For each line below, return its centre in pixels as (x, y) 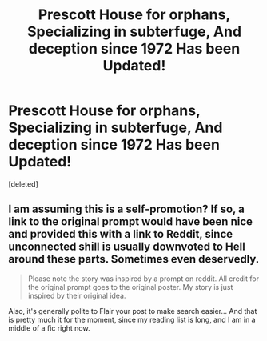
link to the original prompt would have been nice (131, 222)
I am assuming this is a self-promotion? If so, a (127, 209)
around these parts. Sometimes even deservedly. (134, 259)
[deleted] (23, 184)
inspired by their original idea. (77, 295)
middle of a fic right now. (49, 328)
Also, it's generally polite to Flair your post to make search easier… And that (133, 311)
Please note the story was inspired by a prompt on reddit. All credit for (143, 279)
